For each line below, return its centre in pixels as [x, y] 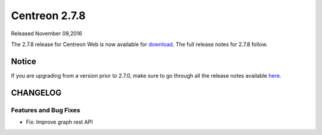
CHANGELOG [36, 93]
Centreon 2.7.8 [48, 16]
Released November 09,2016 [47, 33]
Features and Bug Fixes [46, 110]
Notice [24, 61]
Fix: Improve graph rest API [59, 122]
